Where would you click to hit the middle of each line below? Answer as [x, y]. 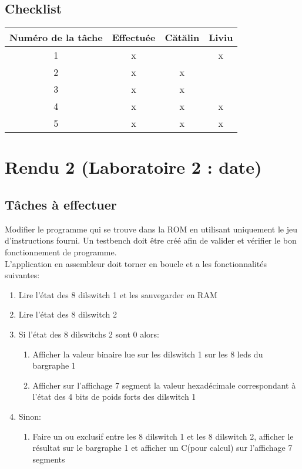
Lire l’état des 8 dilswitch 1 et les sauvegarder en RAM [118, 294]
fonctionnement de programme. [61, 252]
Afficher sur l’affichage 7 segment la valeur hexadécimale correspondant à [164, 385]
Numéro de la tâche [56, 38]
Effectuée [134, 38]
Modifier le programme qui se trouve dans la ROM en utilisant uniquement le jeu [151, 229]
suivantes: [22, 275]
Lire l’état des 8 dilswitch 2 [68, 314]
